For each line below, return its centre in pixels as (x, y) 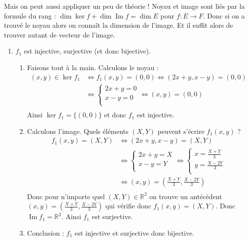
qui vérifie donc (128, 206)
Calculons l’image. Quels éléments (78, 131)
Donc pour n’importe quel (66, 196)
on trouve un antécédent (186, 196)
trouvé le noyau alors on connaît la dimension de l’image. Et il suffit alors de (119, 25)
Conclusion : (46, 232)
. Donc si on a (224, 15)
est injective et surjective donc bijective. (135, 232)
